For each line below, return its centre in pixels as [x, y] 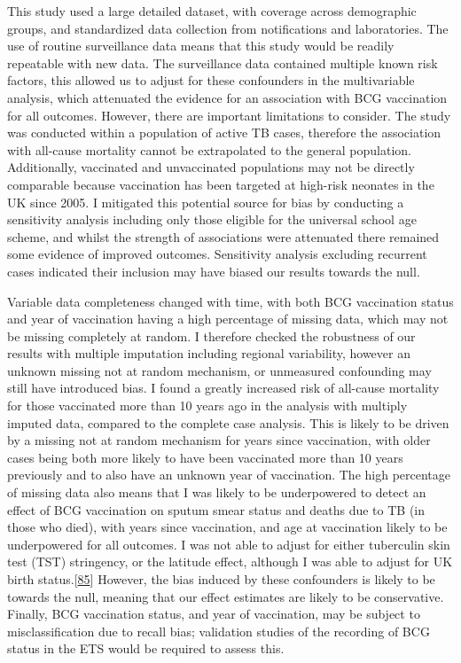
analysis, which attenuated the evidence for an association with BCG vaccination [227, 97]
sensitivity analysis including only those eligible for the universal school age [212, 219]
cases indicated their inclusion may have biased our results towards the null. [214, 271]
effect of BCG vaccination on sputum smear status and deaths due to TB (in [216, 509]
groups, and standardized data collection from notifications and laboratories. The [228, 28]
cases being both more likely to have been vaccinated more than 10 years [205, 457]
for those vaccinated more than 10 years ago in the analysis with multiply [207, 406]
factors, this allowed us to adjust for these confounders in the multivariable [211, 80]
